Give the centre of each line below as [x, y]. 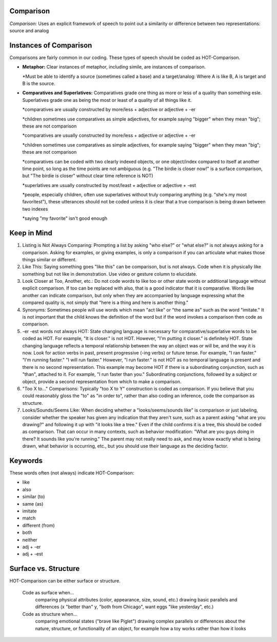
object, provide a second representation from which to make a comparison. [102, 381]
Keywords [26, 460]
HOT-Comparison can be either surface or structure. [65, 581]
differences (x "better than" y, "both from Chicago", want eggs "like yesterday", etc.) [124, 607]
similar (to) [34, 496]
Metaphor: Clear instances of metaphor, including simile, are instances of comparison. [114, 67]
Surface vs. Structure [45, 569]
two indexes [35, 209]
